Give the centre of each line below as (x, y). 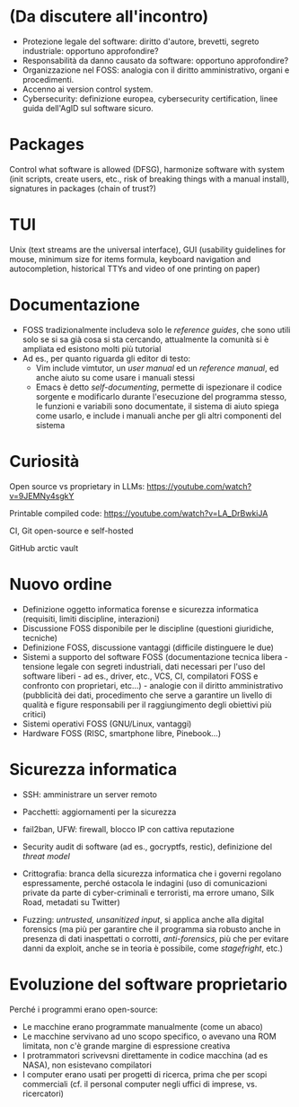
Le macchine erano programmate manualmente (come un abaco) (142, 1026)
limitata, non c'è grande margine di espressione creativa (126, 1045)
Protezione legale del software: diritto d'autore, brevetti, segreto (141, 41)
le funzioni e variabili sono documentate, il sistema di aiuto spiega (158, 406)
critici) (34, 714)
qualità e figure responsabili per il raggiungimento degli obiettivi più (147, 704)
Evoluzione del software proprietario (149, 984)
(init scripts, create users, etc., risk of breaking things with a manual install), (149, 179)
